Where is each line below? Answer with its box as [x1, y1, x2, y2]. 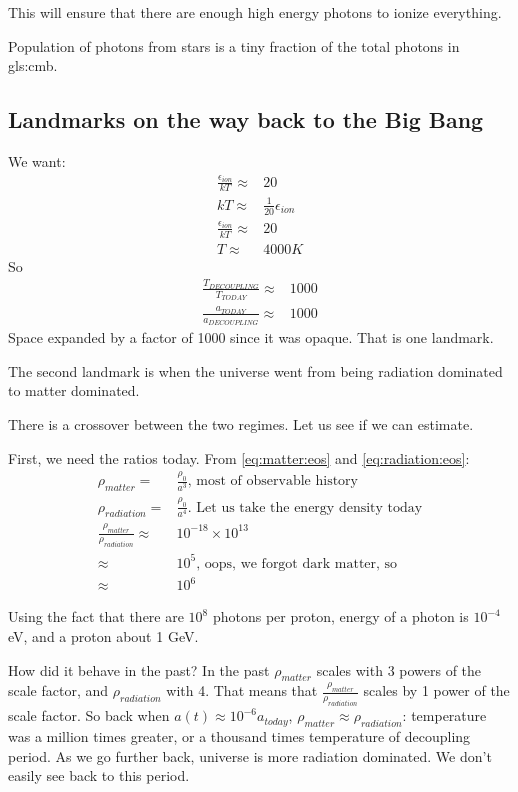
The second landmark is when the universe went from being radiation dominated [8, 360, 503, 381]
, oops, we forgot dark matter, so [196, 556, 398, 571]
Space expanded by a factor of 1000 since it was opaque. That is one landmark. [8, 327, 494, 348]
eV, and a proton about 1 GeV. [8, 626, 199, 647]
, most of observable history [187, 474, 358, 489]
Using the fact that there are [8, 606, 184, 627]
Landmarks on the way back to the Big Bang [8, 104, 484, 135]
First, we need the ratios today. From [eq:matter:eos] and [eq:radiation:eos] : [8, 447, 470, 468]
